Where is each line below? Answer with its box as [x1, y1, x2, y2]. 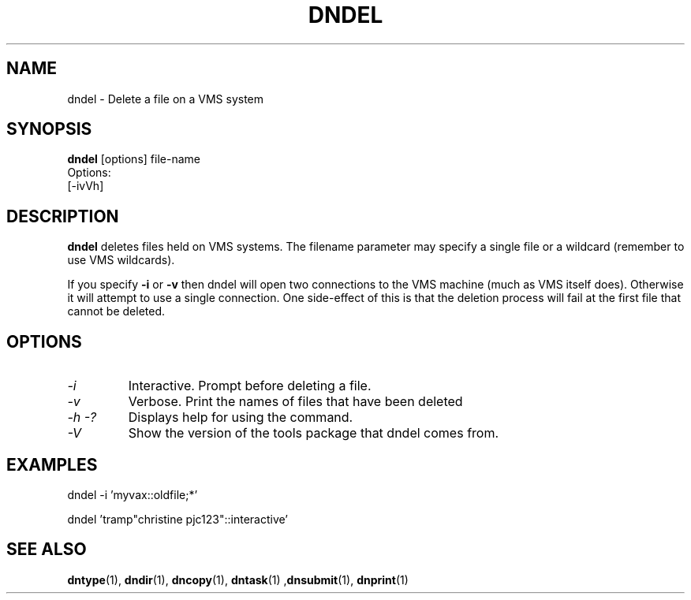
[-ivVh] [67, 179, 104, 193]
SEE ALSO [6, 539, 87, 560]
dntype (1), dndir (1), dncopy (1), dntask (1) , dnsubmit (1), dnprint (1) [67, 572, 409, 587]
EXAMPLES [6, 454, 98, 475]
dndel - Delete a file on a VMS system [67, 91, 264, 106]
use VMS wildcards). [67, 253, 175, 267]
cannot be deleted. [67, 304, 166, 319]
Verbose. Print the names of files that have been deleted [128, 393, 463, 410]
